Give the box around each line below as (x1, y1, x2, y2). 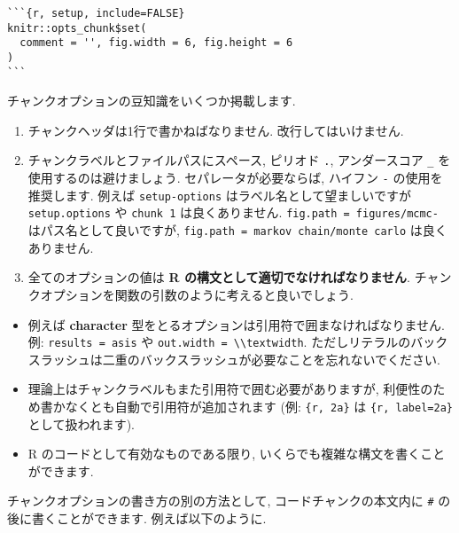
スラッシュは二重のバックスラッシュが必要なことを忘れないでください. (27, 349, 440, 368)
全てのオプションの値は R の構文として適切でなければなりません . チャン (27, 268, 452, 286)
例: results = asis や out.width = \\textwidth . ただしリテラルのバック (27, 333, 448, 351)
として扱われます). (27, 414, 136, 433)
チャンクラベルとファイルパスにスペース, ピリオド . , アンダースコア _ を (27, 151, 451, 169)
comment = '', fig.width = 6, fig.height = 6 (19, 36, 293, 50)
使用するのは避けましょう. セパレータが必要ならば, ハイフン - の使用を (27, 169, 443, 187)
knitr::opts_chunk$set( (7, 21, 147, 35)
